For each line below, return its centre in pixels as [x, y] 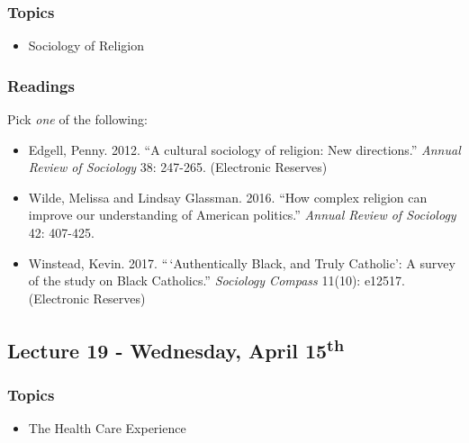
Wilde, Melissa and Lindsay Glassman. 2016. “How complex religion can [228, 197]
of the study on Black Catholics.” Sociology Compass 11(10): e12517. [217, 280]
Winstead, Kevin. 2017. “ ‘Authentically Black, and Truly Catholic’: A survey [242, 262]
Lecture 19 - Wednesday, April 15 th [176, 348]
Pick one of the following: [77, 119]
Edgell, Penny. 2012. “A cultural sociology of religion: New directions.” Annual [244, 149]
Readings [41, 85]
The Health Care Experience [107, 428]
